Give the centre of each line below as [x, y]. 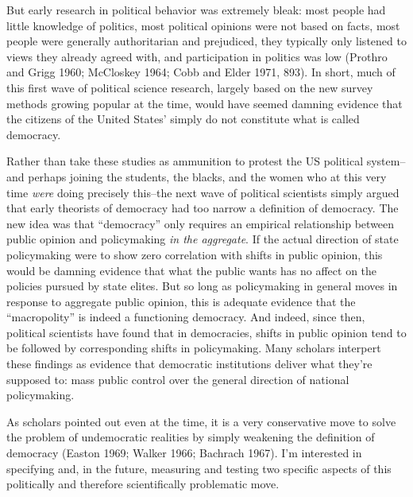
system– [386, 161]
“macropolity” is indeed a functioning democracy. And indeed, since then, [186, 317]
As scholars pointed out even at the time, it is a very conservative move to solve [201, 421]
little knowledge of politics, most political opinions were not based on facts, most [203, 25]
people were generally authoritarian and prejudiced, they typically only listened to [206, 41]
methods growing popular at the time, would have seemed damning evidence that [205, 103]
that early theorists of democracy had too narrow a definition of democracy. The [203, 208]
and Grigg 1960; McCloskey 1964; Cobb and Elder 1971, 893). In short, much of [201, 72]
